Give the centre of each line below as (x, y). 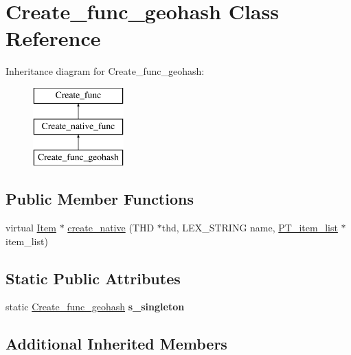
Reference (53, 38)
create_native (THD (111, 228)
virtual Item (31, 228)
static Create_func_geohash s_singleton (95, 307)
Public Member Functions (100, 199)
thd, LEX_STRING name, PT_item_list (250, 228)
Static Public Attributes (93, 278)
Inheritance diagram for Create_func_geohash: (105, 71)
